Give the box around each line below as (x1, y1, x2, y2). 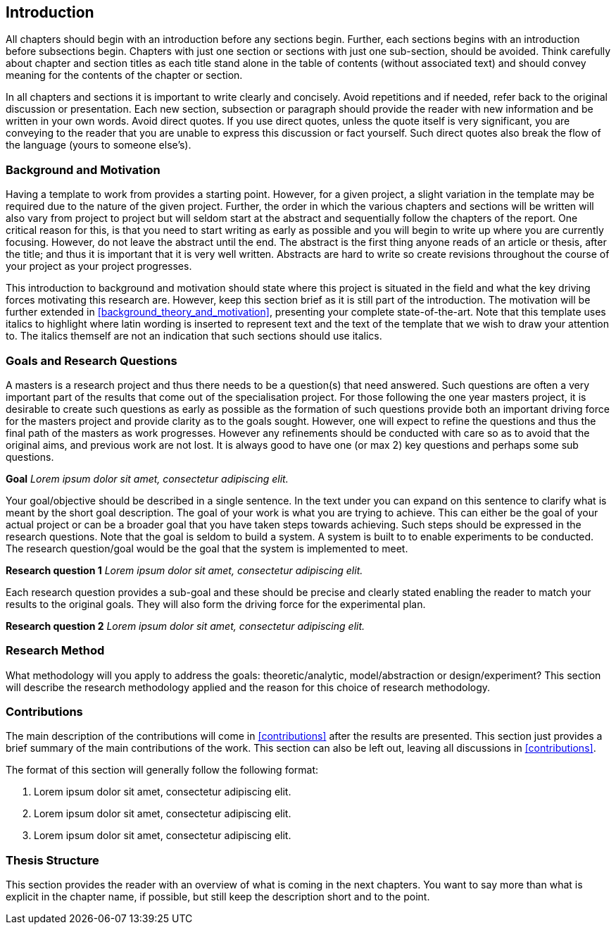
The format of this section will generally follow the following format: (6, 764, 319, 776)
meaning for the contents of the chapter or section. (6, 69, 243, 82)
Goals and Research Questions (6, 353, 177, 368)
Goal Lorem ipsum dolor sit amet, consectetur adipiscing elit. (6, 472, 289, 485)
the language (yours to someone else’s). (6, 139, 191, 151)
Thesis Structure (6, 852, 99, 867)
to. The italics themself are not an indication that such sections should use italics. (6, 330, 382, 342)
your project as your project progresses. (6, 260, 192, 273)
